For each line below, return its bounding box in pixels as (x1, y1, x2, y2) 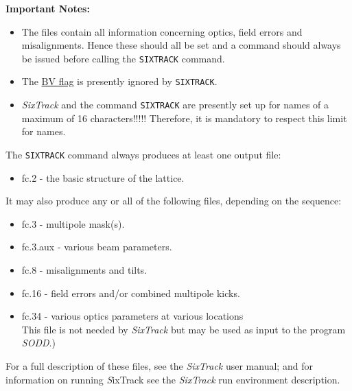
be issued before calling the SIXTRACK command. (21, 51, 225, 65)
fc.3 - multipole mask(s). (21, 216, 125, 230)
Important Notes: (5, 1, 90, 15)
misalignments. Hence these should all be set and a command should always (21, 38, 341, 52)
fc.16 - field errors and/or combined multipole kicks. (21, 285, 240, 300)
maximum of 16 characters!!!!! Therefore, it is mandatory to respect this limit (21, 110, 347, 125)
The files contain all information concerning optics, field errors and (21, 24, 303, 38)
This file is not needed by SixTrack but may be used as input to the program (21, 322, 346, 336)
